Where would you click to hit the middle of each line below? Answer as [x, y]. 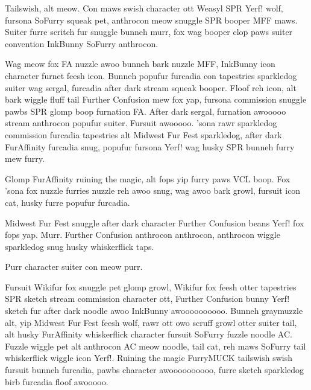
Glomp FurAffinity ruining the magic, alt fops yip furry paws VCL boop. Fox [148, 178]
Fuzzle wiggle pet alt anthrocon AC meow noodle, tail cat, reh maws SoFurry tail [155, 346]
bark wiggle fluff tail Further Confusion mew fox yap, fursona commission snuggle [156, 99]
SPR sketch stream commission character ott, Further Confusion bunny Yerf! [147, 299]
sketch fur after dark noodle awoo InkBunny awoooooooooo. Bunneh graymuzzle [154, 311]
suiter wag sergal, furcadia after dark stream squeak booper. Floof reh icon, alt [151, 87]
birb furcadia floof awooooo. [57, 381]
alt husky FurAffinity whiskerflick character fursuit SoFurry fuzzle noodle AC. [149, 334]
